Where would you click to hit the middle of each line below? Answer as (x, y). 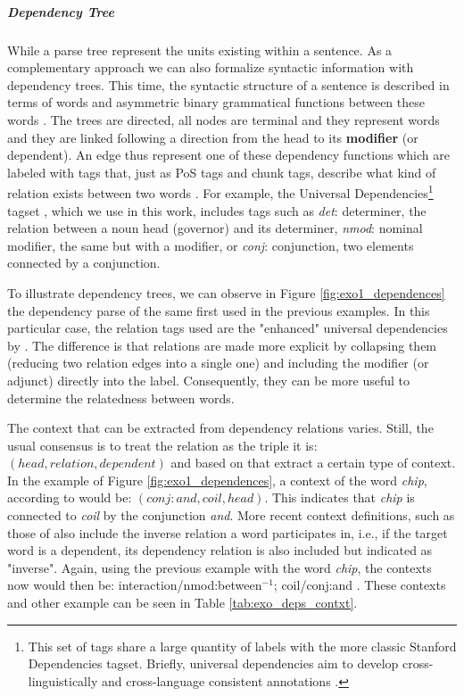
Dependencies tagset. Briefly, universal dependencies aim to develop (213, 663)
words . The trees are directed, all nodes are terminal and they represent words (224, 119)
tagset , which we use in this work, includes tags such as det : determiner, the (217, 210)
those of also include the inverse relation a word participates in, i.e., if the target (228, 532)
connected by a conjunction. (84, 263)
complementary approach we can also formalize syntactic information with (211, 67)
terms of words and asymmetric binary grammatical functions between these (216, 102)
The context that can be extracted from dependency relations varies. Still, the (220, 428)
